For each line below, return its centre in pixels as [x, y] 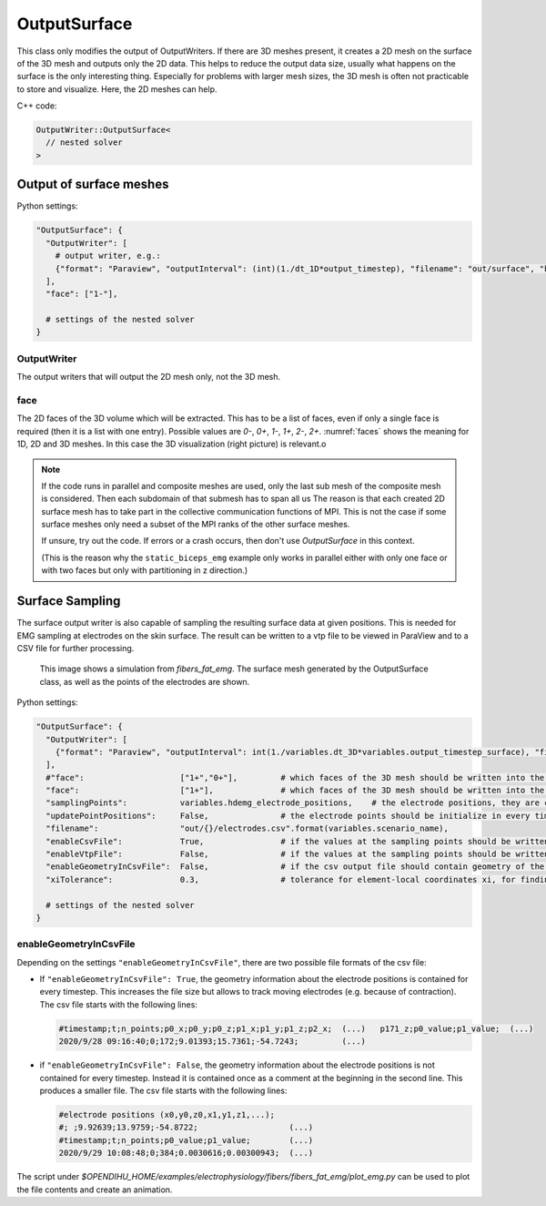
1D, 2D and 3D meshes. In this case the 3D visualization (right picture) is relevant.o [172, 444]
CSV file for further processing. [76, 648]
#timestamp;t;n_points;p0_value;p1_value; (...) [186, 1140]
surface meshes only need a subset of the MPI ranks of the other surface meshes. [196, 525]
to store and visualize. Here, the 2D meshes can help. [117, 89]
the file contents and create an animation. [95, 1190]
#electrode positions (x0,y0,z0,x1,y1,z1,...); [167, 1114]
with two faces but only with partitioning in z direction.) [145, 570]
